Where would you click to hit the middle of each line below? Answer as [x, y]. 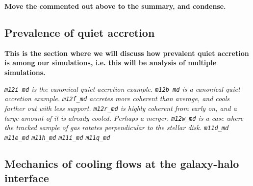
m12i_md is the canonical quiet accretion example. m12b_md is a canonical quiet [122, 89]
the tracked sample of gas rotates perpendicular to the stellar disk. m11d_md [117, 127]
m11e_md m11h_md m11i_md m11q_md [57, 138]
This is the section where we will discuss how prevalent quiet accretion [127, 53]
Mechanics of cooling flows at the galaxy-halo [122, 163]
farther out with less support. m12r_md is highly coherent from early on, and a [121, 108]
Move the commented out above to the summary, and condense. [115, 6]
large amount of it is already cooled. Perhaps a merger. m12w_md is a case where [124, 118]
